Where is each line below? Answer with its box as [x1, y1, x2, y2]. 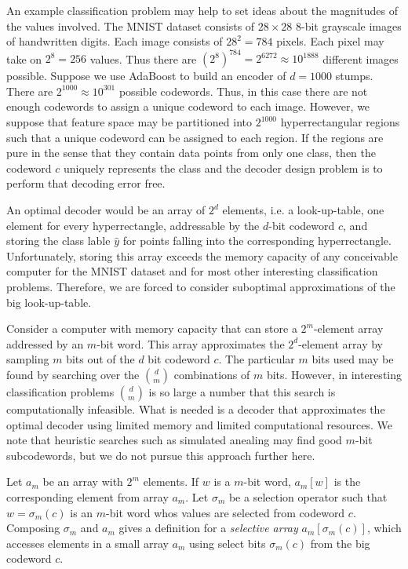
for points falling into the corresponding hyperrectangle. [122, 232, 392, 249]
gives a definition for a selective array [118, 520, 298, 536]
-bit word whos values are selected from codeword [106, 504, 345, 520]
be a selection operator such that [228, 488, 388, 505]
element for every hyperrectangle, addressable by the [6, 217, 260, 233]
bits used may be [311, 351, 394, 367]
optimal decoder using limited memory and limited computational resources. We [6, 416, 392, 432]
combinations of [173, 366, 250, 382]
